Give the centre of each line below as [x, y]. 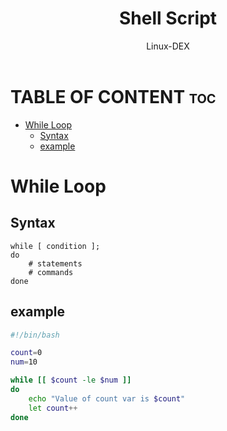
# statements [55, 263]
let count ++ [53, 408]
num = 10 [24, 362]
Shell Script [168, 18]
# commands [51, 272]
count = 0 [26, 353]
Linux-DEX [168, 46]
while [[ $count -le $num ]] [71, 380]
